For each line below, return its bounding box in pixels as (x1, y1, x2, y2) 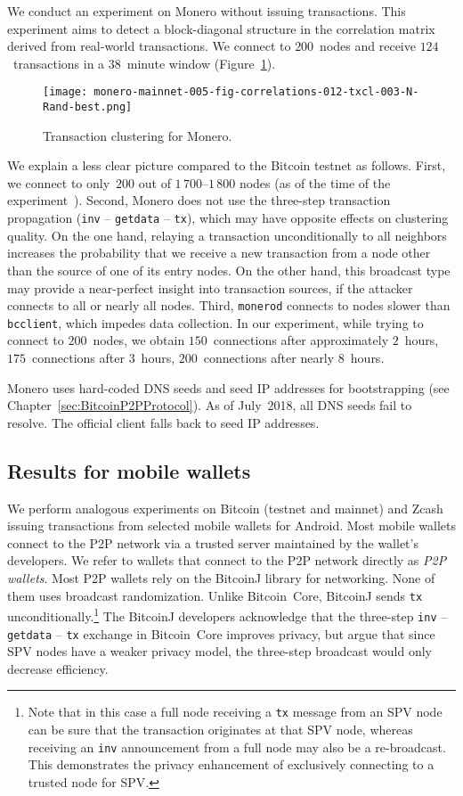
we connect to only (7, 173, 110, 192)
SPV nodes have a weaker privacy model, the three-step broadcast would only (7, 642, 432, 661)
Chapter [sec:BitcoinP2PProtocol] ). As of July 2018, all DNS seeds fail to (7, 396, 412, 414)
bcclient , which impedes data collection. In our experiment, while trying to (7, 313, 424, 332)
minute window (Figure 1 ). (126, 53, 276, 72)
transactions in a (12, 53, 105, 72)
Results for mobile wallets (7, 456, 251, 484)
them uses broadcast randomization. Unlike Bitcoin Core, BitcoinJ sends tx (7, 586, 423, 604)
